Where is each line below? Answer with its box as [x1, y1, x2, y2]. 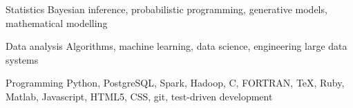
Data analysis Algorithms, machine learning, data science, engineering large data [6, 39, 347, 53]
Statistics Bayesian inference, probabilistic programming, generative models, [6, 2, 327, 16]
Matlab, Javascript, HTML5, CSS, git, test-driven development [6, 89, 273, 103]
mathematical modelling [6, 15, 108, 30]
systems [6, 52, 39, 66]
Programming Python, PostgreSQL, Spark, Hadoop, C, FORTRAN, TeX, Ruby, [6, 75, 345, 90]
